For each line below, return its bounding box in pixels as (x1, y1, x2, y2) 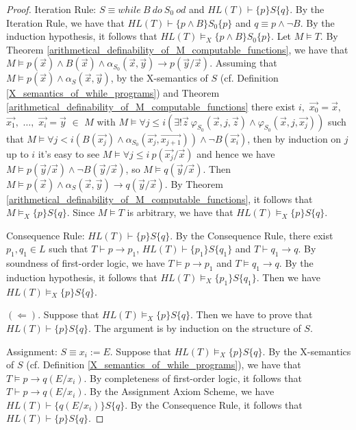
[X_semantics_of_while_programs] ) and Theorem (6, 86, 220, 100)
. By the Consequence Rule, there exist (170, 228, 333, 242)
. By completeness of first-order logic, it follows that (84, 370, 302, 385)
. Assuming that (209, 56, 277, 70)
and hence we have (196, 146, 275, 160)
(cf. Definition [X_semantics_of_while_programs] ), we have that (26, 357, 301, 372)
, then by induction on (247, 131, 342, 145)
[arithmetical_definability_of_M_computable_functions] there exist (6, 99, 296, 113)
